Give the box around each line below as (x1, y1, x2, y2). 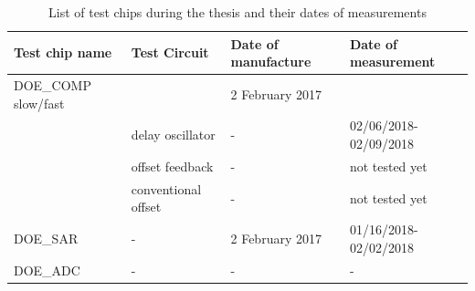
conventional (131, 179, 202, 198)
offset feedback (131, 156, 214, 175)
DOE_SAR (14, 228, 79, 247)
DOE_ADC (14, 260, 80, 279)
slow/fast (14, 93, 65, 112)
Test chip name (14, 43, 112, 62)
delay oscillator (131, 125, 216, 144)
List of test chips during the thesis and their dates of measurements (48, 3, 427, 21)
